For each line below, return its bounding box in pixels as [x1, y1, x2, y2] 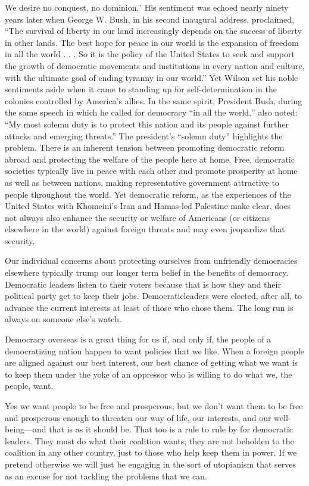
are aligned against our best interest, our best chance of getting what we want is [5, 356, 298, 369]
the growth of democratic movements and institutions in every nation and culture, [5, 59, 305, 71]
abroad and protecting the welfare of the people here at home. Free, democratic [5, 152, 295, 165]
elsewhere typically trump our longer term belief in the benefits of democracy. [5, 266, 289, 279]
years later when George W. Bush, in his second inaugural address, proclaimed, [5, 13, 294, 25]
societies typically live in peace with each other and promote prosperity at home [5, 164, 298, 177]
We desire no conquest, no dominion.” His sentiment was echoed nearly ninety [5, 1, 289, 13]
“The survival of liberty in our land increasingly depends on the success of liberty [5, 24, 302, 37]
